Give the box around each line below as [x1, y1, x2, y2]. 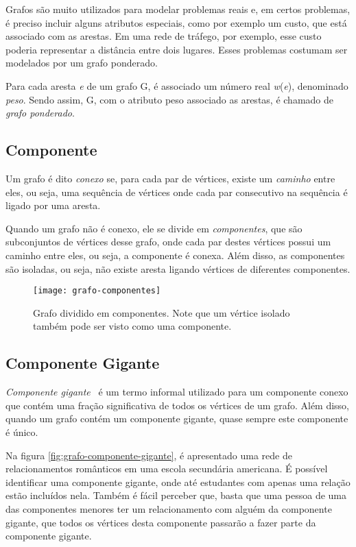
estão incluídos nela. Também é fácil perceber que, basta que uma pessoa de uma [5, 488, 347, 502]
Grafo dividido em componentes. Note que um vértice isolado [33, 305, 290, 319]
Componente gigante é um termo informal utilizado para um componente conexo [5, 385, 348, 399]
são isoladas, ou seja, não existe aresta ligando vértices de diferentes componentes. [5, 261, 351, 276]
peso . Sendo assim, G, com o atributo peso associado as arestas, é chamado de [5, 92, 333, 106]
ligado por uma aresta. [5, 198, 101, 212]
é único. [5, 424, 38, 439]
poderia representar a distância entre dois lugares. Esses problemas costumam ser [5, 42, 348, 56]
